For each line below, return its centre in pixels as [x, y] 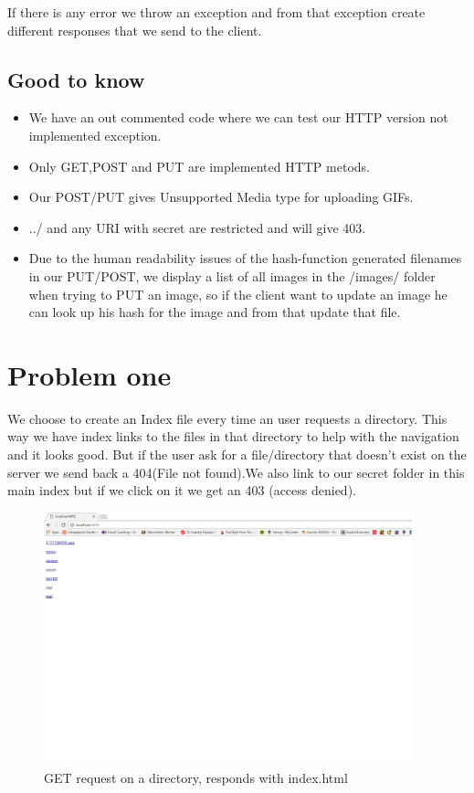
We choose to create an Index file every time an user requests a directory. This [227, 418]
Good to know [76, 79]
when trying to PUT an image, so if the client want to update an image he [238, 294]
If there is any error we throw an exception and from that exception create [216, 12]
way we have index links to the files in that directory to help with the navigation [233, 436]
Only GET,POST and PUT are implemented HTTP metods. [199, 166]
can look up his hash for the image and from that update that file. [215, 312]
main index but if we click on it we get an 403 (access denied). [182, 490]
